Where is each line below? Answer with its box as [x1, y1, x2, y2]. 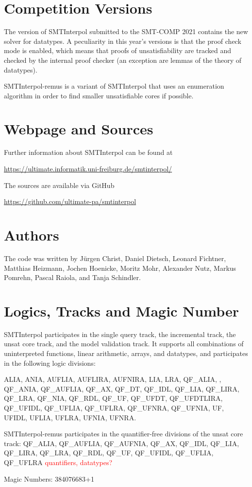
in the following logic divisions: [4, 357, 96, 368]
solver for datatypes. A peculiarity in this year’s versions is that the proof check [4, 36, 241, 46]
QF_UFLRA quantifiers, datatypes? [4, 457, 113, 467]
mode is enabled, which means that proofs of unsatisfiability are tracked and [4, 45, 231, 56]
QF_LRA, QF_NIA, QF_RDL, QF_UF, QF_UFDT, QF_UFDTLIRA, [4, 393, 223, 403]
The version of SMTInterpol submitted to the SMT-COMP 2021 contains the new [4, 26, 248, 37]
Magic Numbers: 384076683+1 [4, 473, 95, 484]
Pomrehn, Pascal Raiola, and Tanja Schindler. [4, 272, 141, 282]
